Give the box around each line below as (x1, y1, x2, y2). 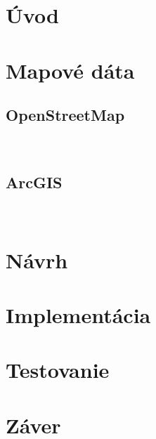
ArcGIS (6, 171, 63, 192)
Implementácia (6, 300, 151, 329)
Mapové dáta (6, 55, 135, 84)
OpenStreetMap (6, 104, 125, 126)
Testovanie (6, 355, 110, 384)
